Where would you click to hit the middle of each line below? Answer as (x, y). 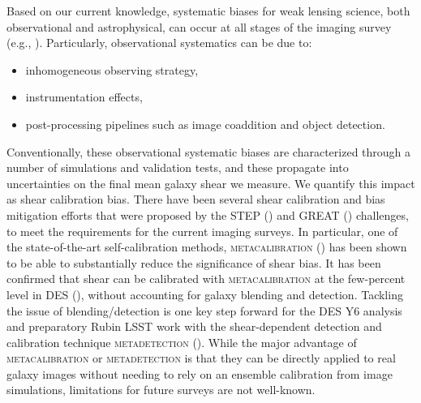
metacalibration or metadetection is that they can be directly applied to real (201, 358)
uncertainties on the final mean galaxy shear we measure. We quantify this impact (211, 183)
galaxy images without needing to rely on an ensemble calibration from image (200, 373)
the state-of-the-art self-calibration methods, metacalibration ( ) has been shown (207, 247)
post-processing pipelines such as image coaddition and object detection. (205, 124)
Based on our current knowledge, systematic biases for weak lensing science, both (208, 11)
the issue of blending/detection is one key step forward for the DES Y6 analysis (204, 310)
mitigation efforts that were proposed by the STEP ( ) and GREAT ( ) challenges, (208, 214)
